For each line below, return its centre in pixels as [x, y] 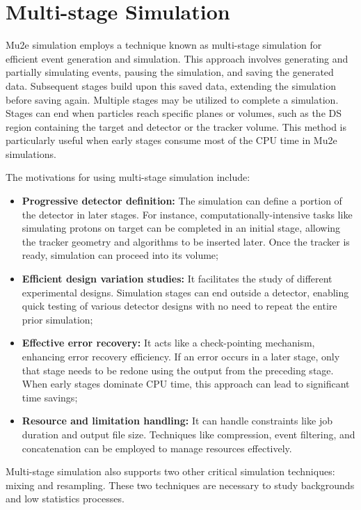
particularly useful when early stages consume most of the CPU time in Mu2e [171, 140]
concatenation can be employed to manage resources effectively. [157, 448]
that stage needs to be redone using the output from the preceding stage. [178, 370]
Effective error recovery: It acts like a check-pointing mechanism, [168, 343]
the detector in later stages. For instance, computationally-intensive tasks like [187, 214]
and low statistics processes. [65, 499]
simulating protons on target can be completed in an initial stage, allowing [181, 228]
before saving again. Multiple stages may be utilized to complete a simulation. [172, 99]
